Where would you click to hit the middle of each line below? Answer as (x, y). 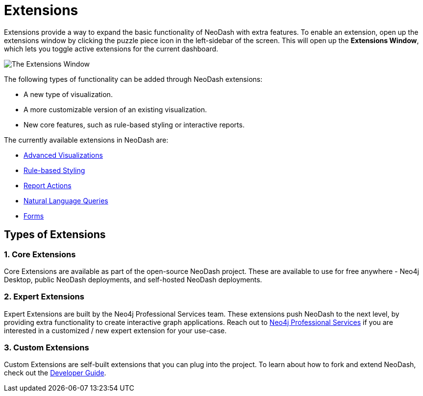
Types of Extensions (55, 235)
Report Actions (48, 185)
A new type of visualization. (68, 94)
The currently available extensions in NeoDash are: (86, 140)
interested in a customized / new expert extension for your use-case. (115, 330)
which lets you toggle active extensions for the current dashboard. (111, 49)
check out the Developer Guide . (55, 373)
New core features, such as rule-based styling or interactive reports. (134, 124)
